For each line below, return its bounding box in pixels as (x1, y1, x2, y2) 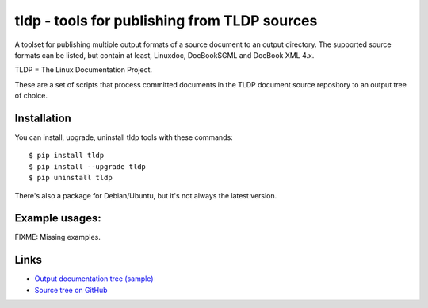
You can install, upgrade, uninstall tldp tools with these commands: (14, 133, 233, 142)
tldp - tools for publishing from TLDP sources (14, 12, 318, 29)
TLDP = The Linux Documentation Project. (14, 65, 153, 75)
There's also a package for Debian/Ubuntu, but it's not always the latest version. (14, 191, 277, 200)
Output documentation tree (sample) (34, 274, 154, 283)
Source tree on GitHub (34, 285, 108, 295)
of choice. (14, 91, 48, 101)
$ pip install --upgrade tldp (29, 162, 147, 171)
